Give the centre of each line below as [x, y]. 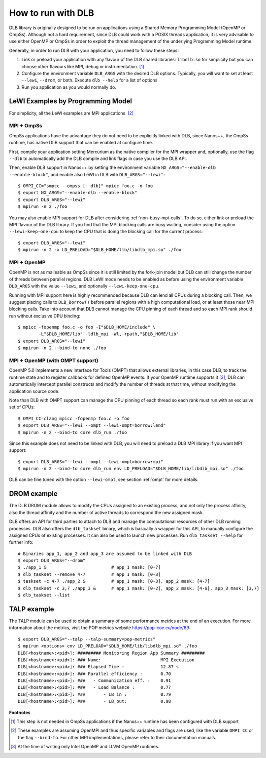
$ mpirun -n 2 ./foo [43, 207]
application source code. [34, 391]
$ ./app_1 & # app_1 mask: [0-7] [89, 567]
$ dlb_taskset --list [44, 595]
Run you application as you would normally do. [69, 87]
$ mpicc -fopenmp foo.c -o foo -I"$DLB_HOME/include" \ [87, 327]
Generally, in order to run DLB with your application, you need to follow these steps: [94, 50]
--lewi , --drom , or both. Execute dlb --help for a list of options [89, 80]
